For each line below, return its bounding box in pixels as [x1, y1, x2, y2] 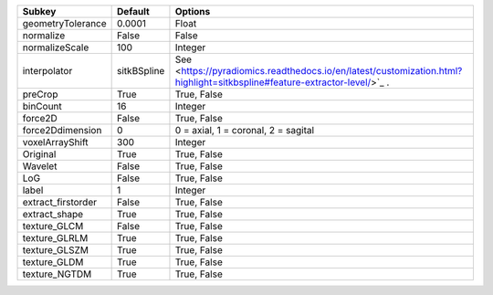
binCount [22, 100, 63, 112]
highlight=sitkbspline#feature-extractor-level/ [174, 76, 372, 89]
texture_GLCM [22, 220, 84, 232]
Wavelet [22, 160, 58, 173]
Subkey [22, 5, 57, 17]
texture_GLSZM [22, 244, 89, 256]
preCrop [22, 88, 58, 100]
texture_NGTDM [22, 268, 92, 280]
